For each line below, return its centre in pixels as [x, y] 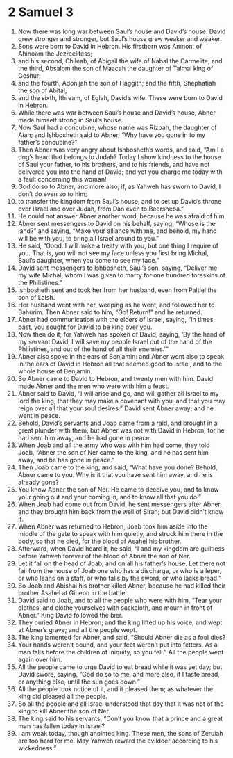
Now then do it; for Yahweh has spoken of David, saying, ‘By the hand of [121, 334]
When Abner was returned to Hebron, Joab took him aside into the [113, 526]
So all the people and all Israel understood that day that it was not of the [121, 704]
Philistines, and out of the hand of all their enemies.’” [93, 349]
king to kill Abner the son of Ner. [64, 711]
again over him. [40, 659]
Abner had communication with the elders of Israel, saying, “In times [115, 319]
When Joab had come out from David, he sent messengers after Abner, [120, 504]
